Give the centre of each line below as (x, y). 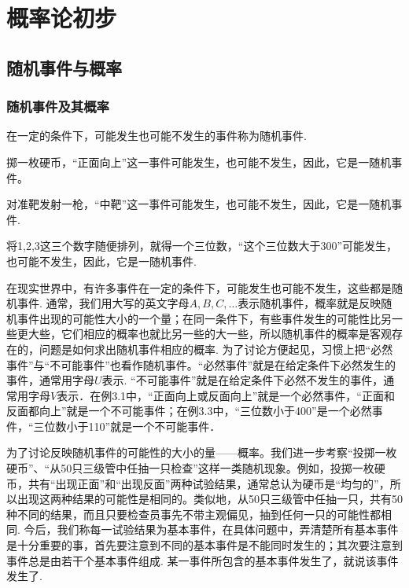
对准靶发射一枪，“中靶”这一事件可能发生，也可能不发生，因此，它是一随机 (199, 204)
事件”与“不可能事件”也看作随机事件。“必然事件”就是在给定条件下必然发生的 (201, 364)
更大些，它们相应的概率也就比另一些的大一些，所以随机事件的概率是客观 (204, 334)
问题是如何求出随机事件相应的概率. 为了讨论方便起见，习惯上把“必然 (216, 349)
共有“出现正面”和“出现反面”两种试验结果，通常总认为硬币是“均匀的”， (209, 483)
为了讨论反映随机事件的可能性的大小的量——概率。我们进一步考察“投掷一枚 (202, 452)
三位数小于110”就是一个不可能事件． (127, 426)
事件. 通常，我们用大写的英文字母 (103, 303)
